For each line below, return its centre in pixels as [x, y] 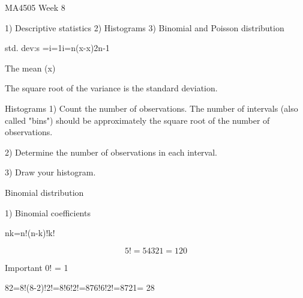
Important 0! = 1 [37, 267]
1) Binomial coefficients [48, 212]
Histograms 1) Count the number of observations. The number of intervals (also [151, 108]
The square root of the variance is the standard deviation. [111, 88]
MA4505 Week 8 [35, 7]
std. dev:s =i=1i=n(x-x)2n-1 [57, 48]
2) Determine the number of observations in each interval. [111, 152]
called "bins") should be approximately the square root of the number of [137, 120]
